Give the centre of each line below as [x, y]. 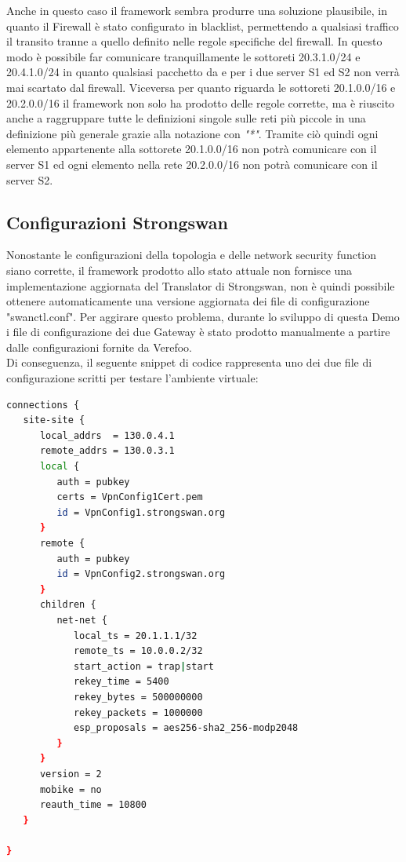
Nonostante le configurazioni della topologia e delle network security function [192, 255]
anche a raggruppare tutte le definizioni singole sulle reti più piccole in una [186, 118]
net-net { [82, 620]
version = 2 [71, 774]
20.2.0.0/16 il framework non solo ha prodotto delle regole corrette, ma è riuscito [201, 102]
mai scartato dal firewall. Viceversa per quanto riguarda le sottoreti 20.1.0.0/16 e [201, 87]
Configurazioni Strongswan [118, 222]
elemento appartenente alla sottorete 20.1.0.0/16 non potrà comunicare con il [192, 149]
